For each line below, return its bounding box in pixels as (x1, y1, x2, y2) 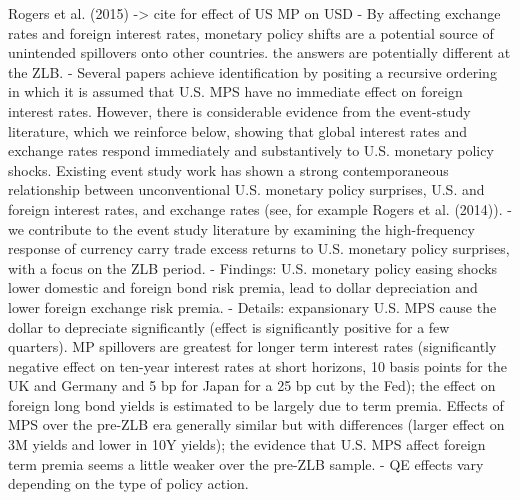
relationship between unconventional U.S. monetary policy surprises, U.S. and (8, 179, 485, 200)
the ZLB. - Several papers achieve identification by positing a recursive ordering (8, 61, 497, 82)
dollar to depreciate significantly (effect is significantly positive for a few (8, 316, 450, 337)
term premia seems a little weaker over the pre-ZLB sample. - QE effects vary (8, 453, 484, 474)
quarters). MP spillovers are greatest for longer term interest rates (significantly (8, 336, 497, 357)
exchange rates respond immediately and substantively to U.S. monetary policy (8, 140, 494, 161)
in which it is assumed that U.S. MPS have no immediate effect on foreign (8, 81, 463, 102)
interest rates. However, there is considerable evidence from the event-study (8, 100, 471, 121)
